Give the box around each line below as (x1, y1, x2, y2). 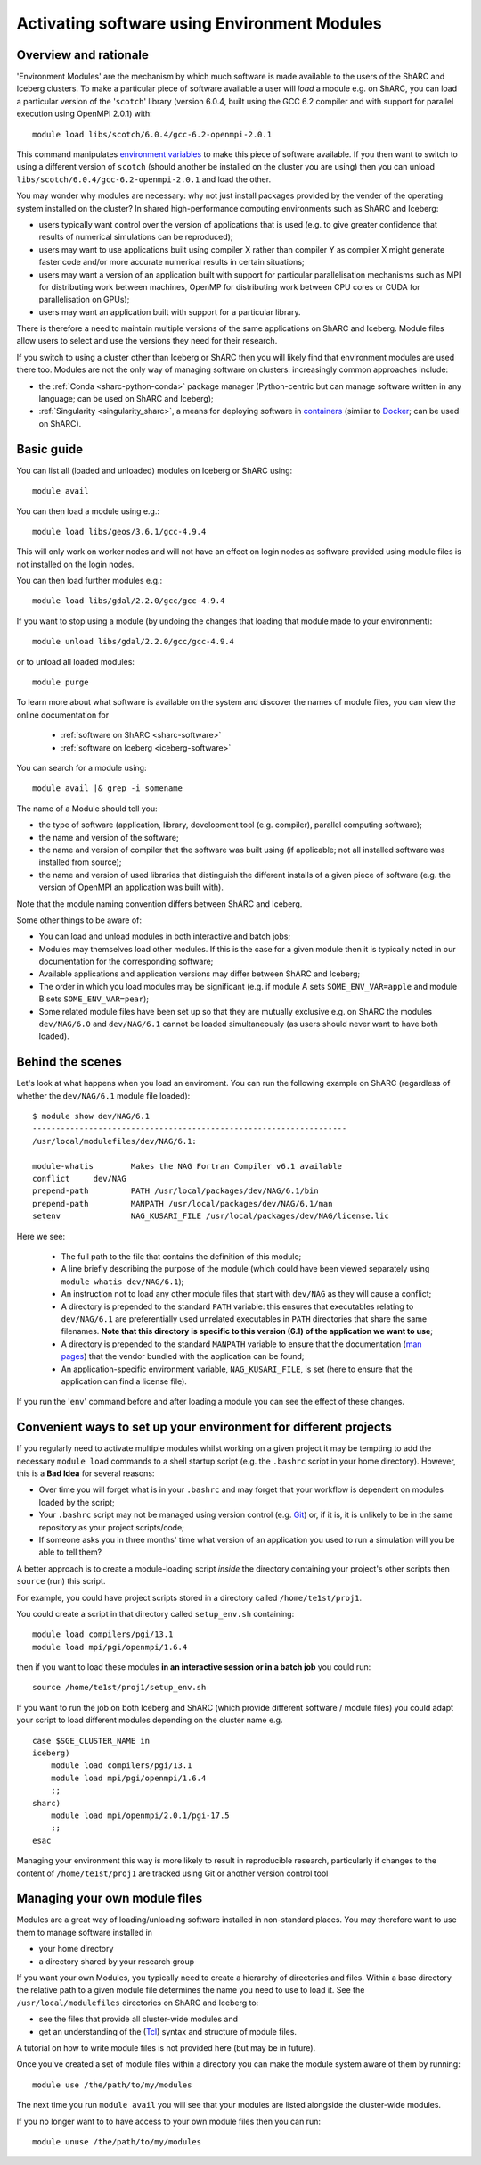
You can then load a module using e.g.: (16, 505, 160, 517)
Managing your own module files (16, 1891, 203, 1906)
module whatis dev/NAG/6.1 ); (61, 1276, 184, 1287)
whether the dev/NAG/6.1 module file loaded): (16, 1090, 191, 1101)
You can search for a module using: (16, 762, 147, 773)
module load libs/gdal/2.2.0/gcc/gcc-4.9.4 (32, 596, 225, 606)
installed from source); (38, 857, 122, 867)
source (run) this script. (16, 1576, 106, 1587)
